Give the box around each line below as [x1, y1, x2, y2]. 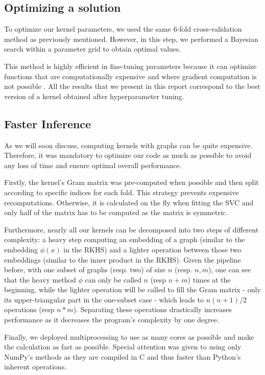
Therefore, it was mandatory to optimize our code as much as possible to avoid [4, 150, 252, 160]
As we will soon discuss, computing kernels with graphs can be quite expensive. [4, 139, 253, 150]
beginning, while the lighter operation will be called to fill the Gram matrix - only [4, 284, 261, 295]
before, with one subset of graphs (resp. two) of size [4, 264, 166, 275]
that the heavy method [4, 274, 76, 285]
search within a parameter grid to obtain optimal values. [4, 43, 181, 54]
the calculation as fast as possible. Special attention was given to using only [4, 341, 242, 352]
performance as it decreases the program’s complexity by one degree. [4, 314, 219, 325]
